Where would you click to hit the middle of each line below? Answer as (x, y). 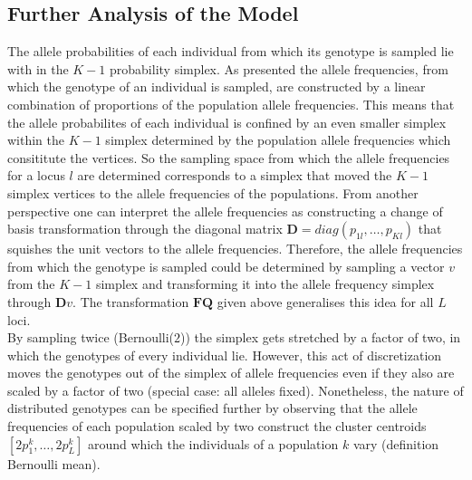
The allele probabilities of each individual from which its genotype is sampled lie (231, 51)
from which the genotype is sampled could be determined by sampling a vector (226, 266)
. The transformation (131, 301)
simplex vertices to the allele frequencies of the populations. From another (213, 192)
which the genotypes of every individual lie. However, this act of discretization (225, 355)
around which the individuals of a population (213, 443)
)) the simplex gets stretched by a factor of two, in (321, 337)
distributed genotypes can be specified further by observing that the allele (212, 408)
